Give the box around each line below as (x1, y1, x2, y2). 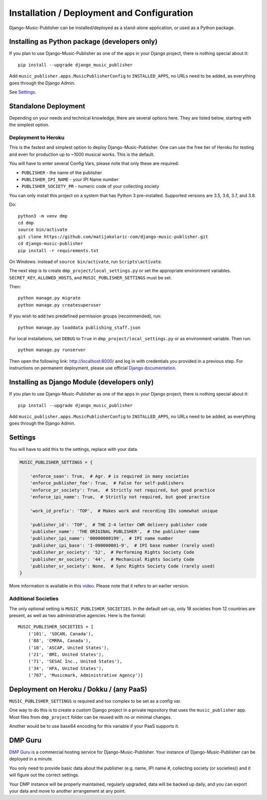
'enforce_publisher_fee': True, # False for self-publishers (30, 480, 184, 486)
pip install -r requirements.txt (18, 248, 99, 253)
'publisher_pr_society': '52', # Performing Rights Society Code (30, 549, 195, 555)
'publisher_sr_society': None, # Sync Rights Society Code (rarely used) (30, 564, 215, 569)
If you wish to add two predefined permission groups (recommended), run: (9, 313, 162, 319)
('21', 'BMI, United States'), (28, 652, 104, 657)
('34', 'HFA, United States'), (28, 666, 104, 671)
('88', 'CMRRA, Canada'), (28, 638, 91, 644)
